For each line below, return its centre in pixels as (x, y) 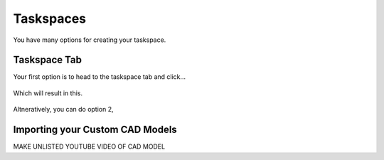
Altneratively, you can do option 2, (63, 110)
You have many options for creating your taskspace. (90, 40)
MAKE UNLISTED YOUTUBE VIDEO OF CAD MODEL (89, 146)
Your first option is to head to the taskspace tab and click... (100, 77)
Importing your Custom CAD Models (95, 130)
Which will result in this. (48, 93)
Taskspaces (50, 18)
